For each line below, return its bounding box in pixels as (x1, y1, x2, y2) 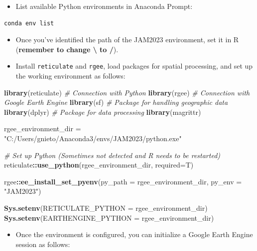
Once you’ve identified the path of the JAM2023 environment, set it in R (15, 34, 239, 45)
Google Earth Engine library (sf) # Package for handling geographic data (4, 97, 228, 107)
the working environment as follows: (15, 71, 126, 81)
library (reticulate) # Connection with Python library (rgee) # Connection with (4, 87, 250, 97)
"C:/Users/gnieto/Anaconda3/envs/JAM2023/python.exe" (4, 133, 182, 143)
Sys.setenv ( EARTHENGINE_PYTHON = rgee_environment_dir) (4, 212, 214, 223)
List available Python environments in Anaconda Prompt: (15, 1, 193, 11)
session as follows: (15, 239, 70, 249)
